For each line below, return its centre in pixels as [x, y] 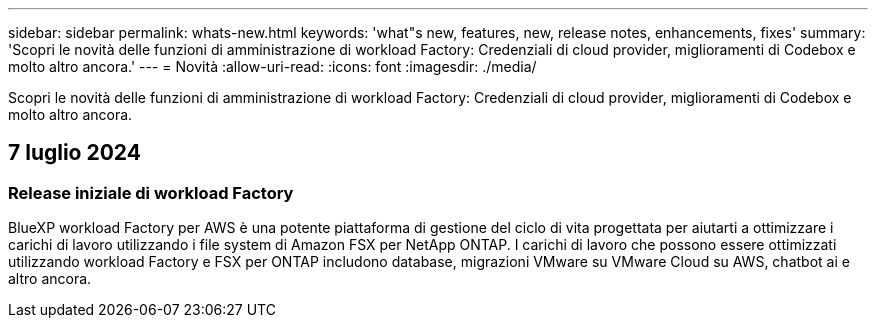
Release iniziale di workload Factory [151, 192]
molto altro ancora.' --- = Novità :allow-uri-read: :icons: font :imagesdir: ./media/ [272, 66]
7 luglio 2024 [74, 153]
